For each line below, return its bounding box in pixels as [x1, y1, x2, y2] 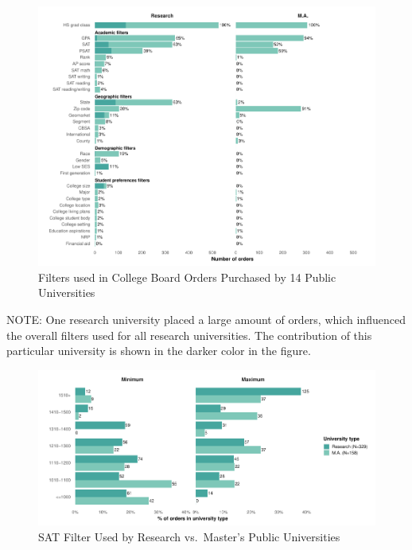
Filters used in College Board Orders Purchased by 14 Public [38, 268, 336, 285]
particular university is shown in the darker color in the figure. [6, 342, 311, 359]
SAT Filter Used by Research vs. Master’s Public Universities [38, 528, 340, 544]
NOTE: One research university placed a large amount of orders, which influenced [6, 310, 406, 327]
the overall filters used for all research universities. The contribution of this [6, 326, 372, 343]
